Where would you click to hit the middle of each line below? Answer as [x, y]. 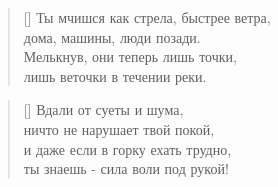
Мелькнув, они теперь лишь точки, [130, 56]
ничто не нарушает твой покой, [119, 128]
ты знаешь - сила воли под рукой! [126, 168]
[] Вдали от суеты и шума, [103, 109]
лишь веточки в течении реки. [115, 75]
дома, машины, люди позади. [112, 36]
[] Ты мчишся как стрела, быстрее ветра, [147, 17]
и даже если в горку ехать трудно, [127, 148]
